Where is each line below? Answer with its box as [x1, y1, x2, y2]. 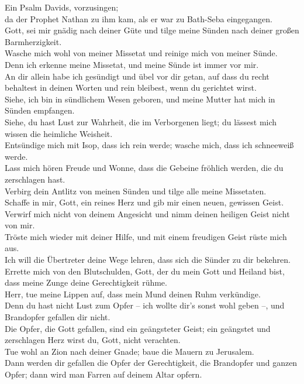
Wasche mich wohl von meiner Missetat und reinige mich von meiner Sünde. [5, 47, 278, 59]
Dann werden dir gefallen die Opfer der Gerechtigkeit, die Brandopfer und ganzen [5, 356, 298, 369]
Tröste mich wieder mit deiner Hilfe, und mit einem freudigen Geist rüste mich [5, 230, 287, 242]
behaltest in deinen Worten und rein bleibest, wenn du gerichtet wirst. [5, 81, 257, 94]
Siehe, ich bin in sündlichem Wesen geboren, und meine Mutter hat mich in [5, 92, 275, 105]
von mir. [5, 219, 35, 231]
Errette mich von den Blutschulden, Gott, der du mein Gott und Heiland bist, [5, 265, 285, 277]
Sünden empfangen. [5, 104, 75, 116]
